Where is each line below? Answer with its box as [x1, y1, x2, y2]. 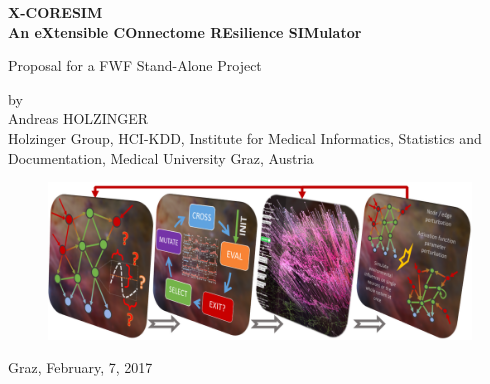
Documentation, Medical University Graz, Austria [8, 147, 314, 168]
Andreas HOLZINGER [8, 108, 149, 129]
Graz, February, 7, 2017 [8, 357, 153, 378]
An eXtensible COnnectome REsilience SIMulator [8, 21, 362, 42]
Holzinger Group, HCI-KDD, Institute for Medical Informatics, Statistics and [8, 127, 482, 148]
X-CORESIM [8, 2, 103, 22]
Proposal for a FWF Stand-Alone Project [8, 55, 262, 76]
